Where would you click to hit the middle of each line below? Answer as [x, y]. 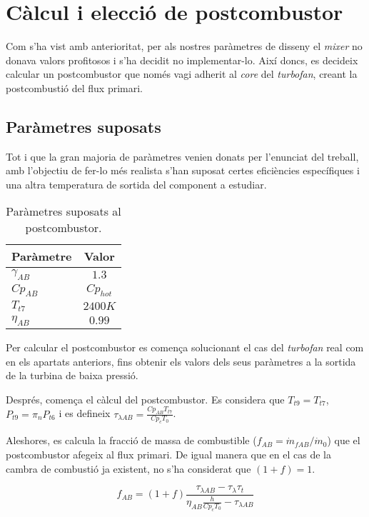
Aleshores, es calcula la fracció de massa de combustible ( [131, 440]
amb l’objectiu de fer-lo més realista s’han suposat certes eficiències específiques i [183, 170]
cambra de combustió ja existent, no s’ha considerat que [128, 468]
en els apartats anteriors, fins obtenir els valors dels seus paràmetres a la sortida [181, 361]
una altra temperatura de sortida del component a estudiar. [136, 184]
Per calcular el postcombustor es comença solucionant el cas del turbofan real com [185, 347]
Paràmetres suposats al [64, 211]
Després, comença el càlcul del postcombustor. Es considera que [145, 399]
